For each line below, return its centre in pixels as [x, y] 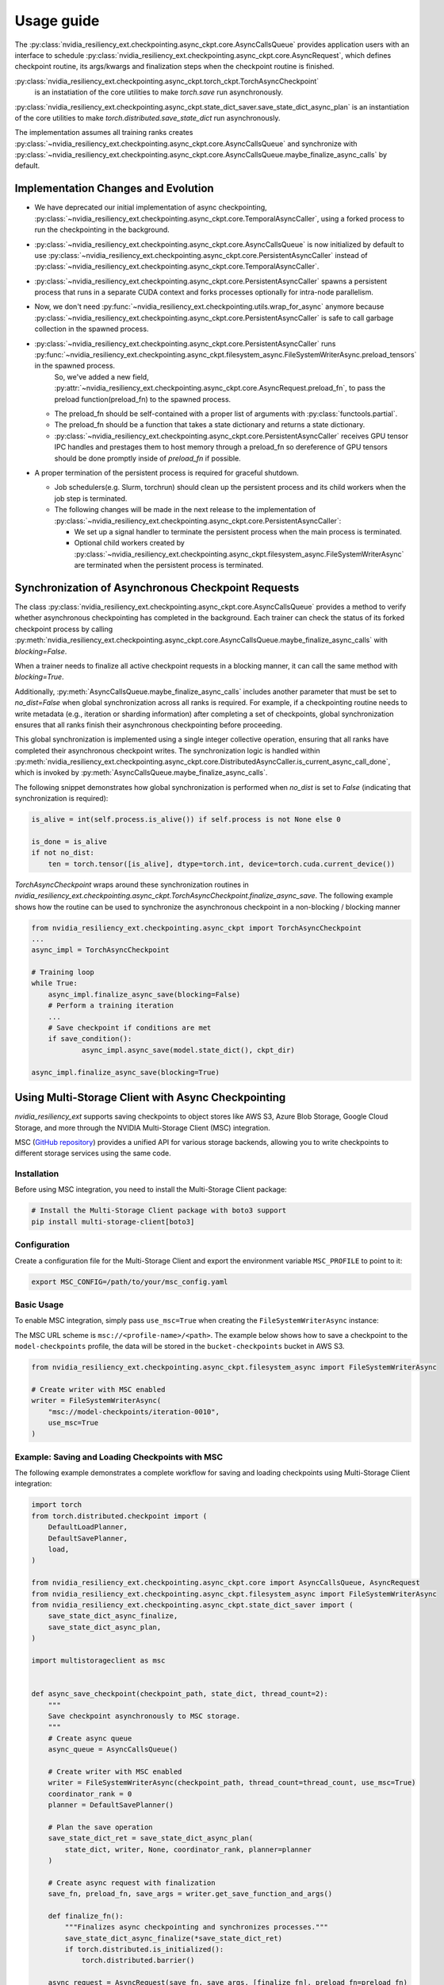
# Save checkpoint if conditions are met [130, 1028]
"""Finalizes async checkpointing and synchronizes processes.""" [197, 1927]
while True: [55, 983]
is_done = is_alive [69, 842]
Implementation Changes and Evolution [114, 189]
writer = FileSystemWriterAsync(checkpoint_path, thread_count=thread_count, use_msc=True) [232, 1783]
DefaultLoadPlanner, [88, 1527]
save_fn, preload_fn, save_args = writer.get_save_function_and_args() [190, 1894]
